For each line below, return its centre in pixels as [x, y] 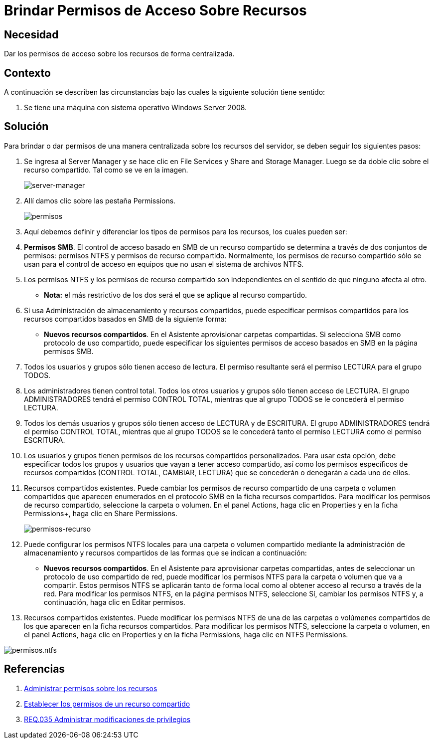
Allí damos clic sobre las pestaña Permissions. [100, 200]
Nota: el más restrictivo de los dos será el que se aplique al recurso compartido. [176, 295]
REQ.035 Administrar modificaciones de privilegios [107, 719]
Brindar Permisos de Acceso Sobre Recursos [155, 10]
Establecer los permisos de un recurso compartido [107, 704]
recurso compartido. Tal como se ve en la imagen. [106, 170]
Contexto [27, 73]
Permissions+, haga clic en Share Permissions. [101, 513]
